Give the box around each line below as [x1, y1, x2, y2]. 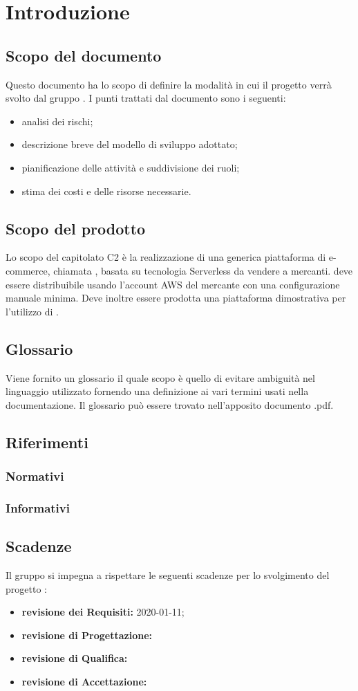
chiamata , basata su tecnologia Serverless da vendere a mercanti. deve [53, 263, 353, 277]
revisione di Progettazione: [21, 627, 153, 642]
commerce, [6, 263, 50, 277]
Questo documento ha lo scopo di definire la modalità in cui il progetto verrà [6, 77, 332, 91]
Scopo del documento [6, 44, 162, 66]
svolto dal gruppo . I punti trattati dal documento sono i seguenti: [6, 91, 286, 105]
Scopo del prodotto [6, 217, 146, 239]
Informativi [6, 499, 70, 516]
